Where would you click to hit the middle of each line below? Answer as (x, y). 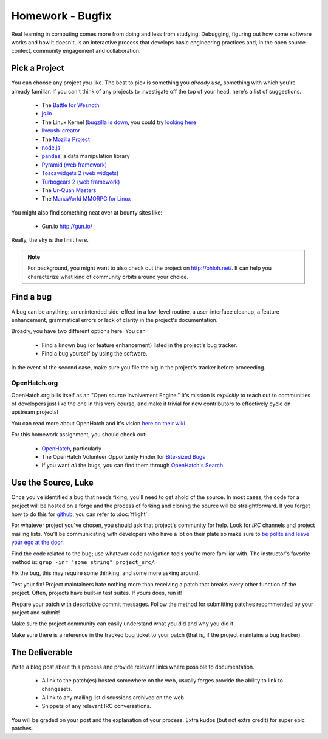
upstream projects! (35, 412)
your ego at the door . (37, 542)
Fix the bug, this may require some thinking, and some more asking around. (106, 573)
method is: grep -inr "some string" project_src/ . (84, 562)
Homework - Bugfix (61, 16)
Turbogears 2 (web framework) (81, 182)
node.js (51, 147)
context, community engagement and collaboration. (76, 51)
